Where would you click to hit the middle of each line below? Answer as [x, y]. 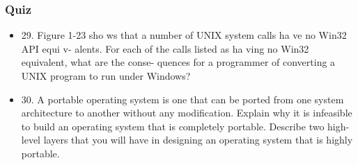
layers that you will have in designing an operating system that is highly [198, 140]
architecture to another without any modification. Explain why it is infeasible [187, 113]
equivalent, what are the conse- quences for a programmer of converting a [178, 62]
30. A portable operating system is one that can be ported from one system [182, 99]
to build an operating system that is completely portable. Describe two [173, 126]
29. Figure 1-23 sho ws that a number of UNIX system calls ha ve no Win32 [184, 35]
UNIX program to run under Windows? [106, 76]
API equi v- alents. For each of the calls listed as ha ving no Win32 [165, 48]
